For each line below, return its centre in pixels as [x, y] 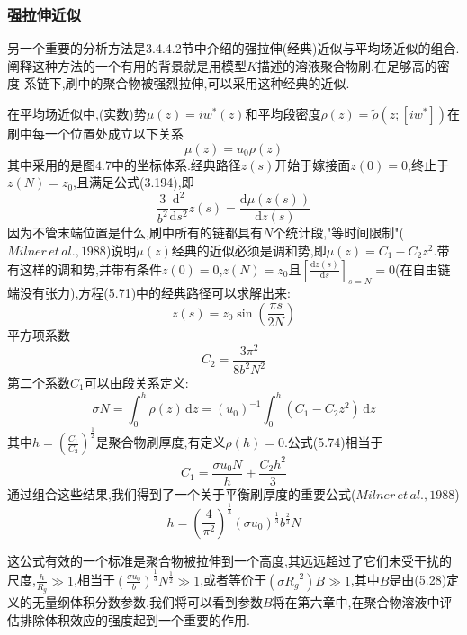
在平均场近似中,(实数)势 [77, 113]
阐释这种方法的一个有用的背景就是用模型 [127, 65]
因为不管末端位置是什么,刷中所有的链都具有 [135, 233]
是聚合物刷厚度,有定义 [161, 442]
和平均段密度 [283, 113]
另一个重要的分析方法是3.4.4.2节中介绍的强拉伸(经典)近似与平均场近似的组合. [233, 48]
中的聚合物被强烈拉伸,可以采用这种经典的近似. [214, 83]
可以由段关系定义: [136, 382]
